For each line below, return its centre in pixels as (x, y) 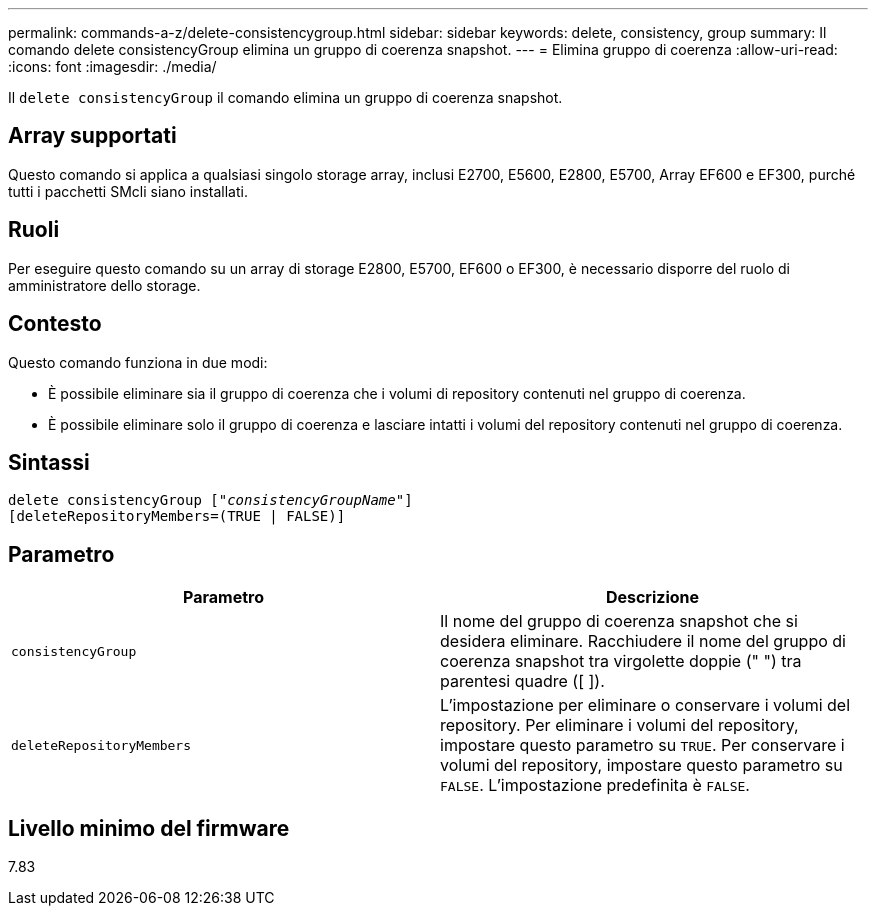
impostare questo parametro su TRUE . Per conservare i (642, 745)
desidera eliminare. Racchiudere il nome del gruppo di (643, 641)
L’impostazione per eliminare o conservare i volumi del (645, 705)
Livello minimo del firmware (149, 828)
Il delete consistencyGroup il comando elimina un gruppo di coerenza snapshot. (285, 97)
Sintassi (49, 462)
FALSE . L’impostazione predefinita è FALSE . (595, 785)
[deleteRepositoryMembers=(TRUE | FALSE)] (177, 516)
